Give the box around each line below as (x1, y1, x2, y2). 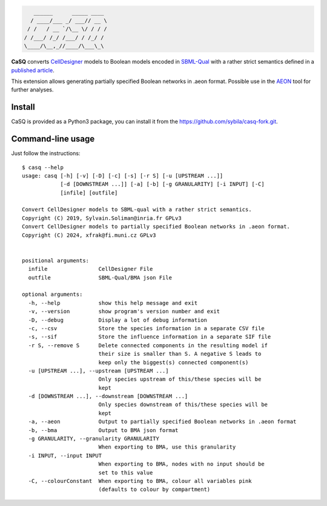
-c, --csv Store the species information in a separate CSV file (28, 325, 265, 331)
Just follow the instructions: (11, 150, 81, 157)
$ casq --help (22, 164, 64, 171)
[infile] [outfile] (60, 189, 118, 196)
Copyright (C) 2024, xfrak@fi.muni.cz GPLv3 (22, 231, 157, 239)
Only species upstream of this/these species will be (98, 376, 262, 383)
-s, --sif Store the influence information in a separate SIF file (28, 333, 271, 341)
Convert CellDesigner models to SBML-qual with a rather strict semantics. (22, 206, 252, 213)
